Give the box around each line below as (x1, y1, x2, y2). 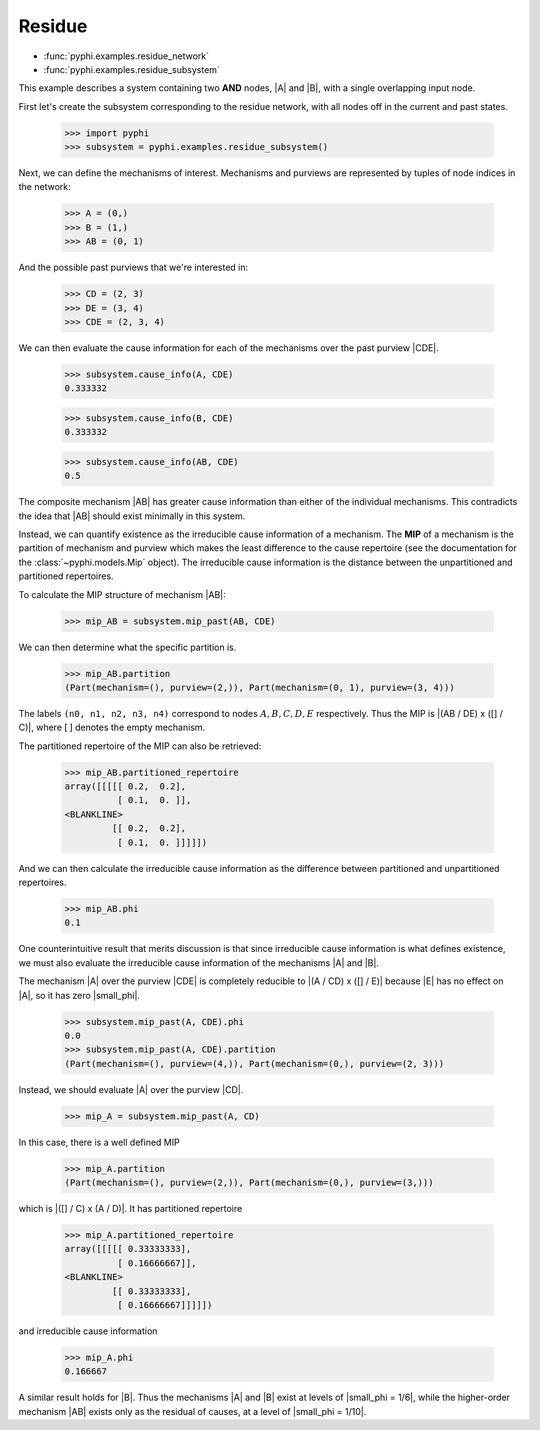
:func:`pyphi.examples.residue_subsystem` (43, 63, 220, 75)
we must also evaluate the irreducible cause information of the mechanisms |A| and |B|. (18, 956, 380, 969)
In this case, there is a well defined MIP (18, 1136, 180, 1148)
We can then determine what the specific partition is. (18, 641, 237, 653)
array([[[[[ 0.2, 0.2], (64, 781, 187, 792)
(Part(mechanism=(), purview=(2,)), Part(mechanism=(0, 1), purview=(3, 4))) (64, 681, 455, 693)
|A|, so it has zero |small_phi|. (18, 989, 140, 1001)
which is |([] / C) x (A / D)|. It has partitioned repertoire (18, 1203, 243, 1215)
